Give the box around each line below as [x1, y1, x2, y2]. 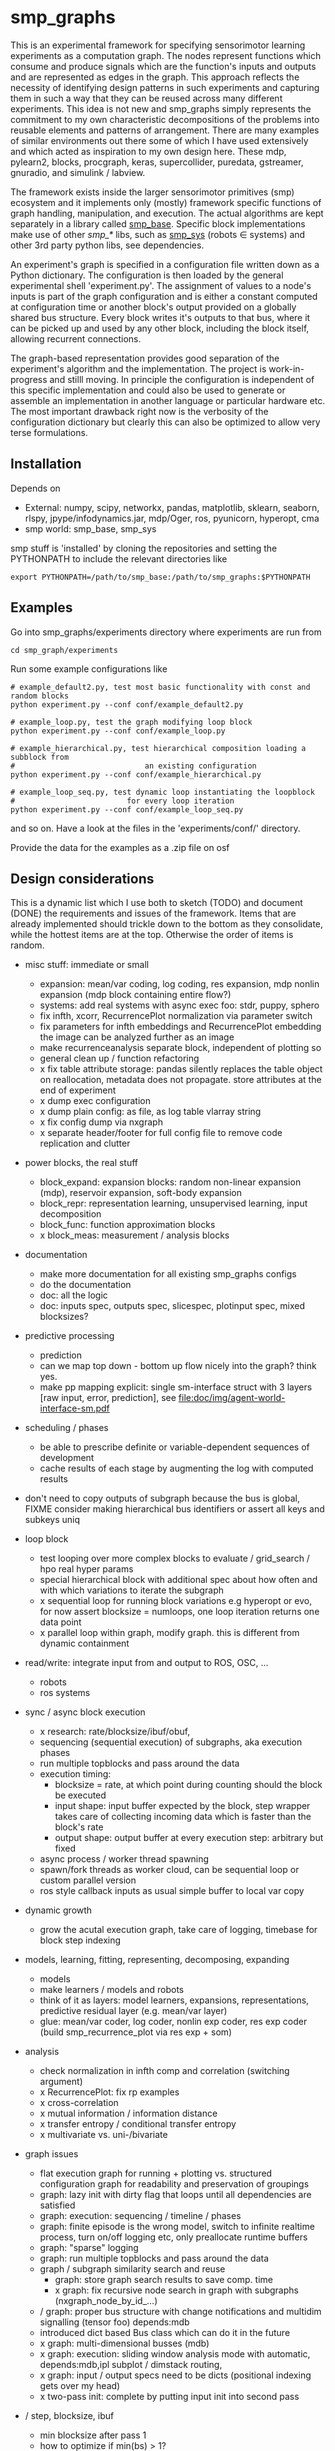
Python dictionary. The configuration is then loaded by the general [10, 269, 284, 281]
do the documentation [39, 1279, 132, 1291]
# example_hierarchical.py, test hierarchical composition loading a [10, 743, 307, 753]
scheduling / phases [24, 1422, 109, 1434]
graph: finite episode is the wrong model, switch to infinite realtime [39, 2221, 315, 2233]
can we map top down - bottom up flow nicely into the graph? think [39, 1360, 317, 1372]
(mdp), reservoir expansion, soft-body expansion [39, 1187, 243, 1199]
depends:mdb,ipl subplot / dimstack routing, [39, 2359, 223, 2371]
